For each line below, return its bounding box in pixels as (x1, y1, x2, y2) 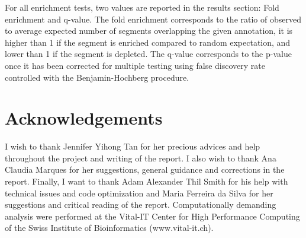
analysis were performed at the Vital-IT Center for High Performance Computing (5, 210, 300, 222)
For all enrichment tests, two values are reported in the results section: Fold (5, 1, 279, 13)
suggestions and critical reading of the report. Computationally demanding (5, 198, 276, 211)
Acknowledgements (5, 106, 163, 130)
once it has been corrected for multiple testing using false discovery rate (5, 59, 265, 71)
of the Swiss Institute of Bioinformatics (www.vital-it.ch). (5, 221, 214, 234)
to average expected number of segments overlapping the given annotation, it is (5, 24, 293, 37)
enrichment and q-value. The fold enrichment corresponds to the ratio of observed (5, 12, 301, 25)
